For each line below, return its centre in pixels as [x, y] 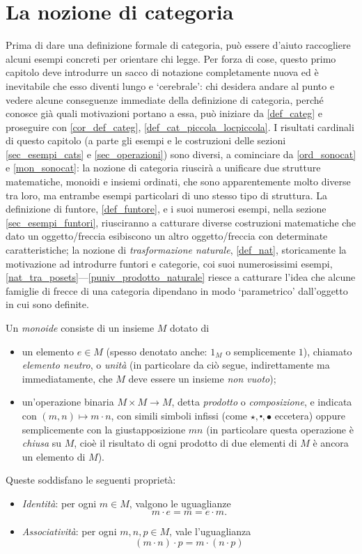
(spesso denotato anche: [157, 351]
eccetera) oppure [310, 415]
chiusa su [42, 443]
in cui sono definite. [47, 304]
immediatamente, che [67, 378]
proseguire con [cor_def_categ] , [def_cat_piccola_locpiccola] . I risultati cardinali [180, 126]
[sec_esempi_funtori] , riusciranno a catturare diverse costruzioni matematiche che [181, 222]
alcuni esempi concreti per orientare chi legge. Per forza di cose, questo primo [171, 58]
